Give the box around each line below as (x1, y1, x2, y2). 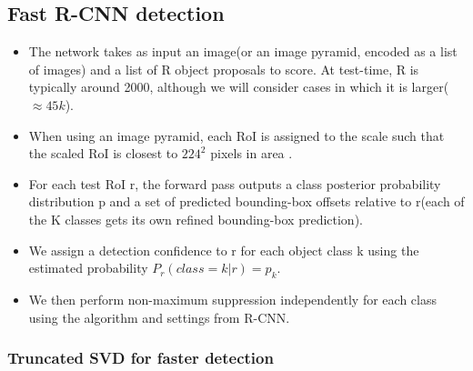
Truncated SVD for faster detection (7, 346, 274, 369)
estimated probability (28, 258, 148, 277)
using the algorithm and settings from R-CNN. (28, 307, 290, 326)
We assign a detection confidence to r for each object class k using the (28, 240, 419, 259)
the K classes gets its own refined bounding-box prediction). (28, 209, 363, 228)
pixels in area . (210, 144, 293, 163)
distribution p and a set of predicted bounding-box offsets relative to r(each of (28, 192, 465, 211)
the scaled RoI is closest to (28, 144, 178, 163)
